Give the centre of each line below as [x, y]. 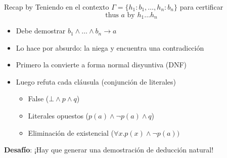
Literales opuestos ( [58, 116]
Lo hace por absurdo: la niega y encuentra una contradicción [110, 47]
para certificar [201, 7]
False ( [38, 98]
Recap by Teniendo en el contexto [57, 7]
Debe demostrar [41, 31]
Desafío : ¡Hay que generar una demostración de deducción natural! [109, 150]
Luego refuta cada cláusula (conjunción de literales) [96, 81]
